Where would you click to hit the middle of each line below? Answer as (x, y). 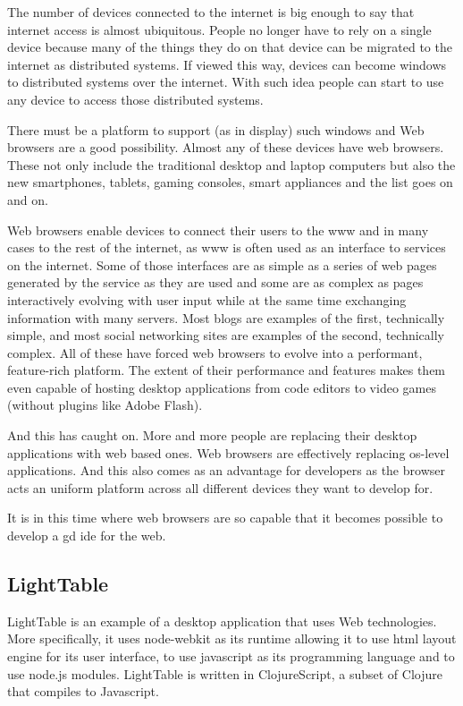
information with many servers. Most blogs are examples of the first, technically (226, 317)
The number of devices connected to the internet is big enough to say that (211, 12)
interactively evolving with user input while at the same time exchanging (207, 299)
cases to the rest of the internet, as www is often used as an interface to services (227, 247)
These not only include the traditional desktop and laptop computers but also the (231, 164)
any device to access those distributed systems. (135, 99)
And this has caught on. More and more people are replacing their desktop (212, 435)
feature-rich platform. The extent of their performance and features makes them (227, 370)
